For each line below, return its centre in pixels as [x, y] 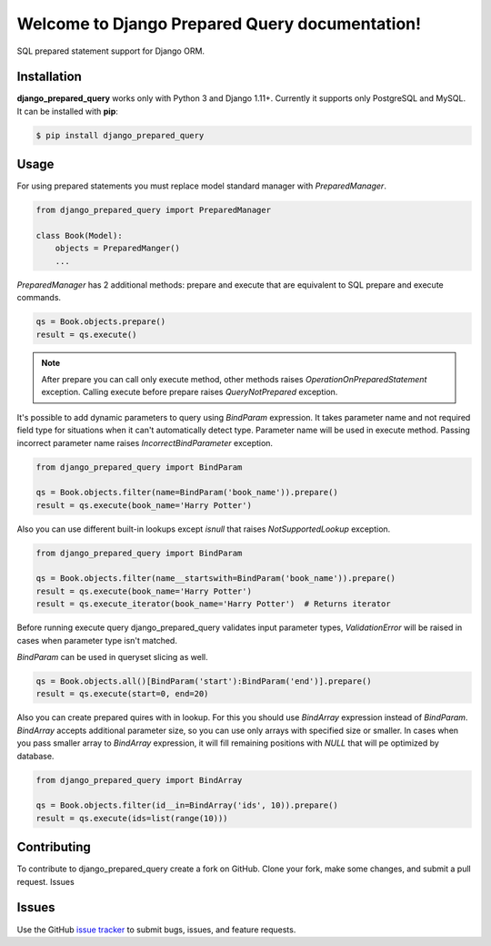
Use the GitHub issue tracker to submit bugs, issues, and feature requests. [156, 930]
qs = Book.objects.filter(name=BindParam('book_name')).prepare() [187, 493]
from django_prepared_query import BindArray [139, 780]
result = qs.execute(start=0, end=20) [122, 694]
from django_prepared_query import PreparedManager [154, 210]
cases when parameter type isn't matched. [97, 640]
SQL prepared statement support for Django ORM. [110, 51]
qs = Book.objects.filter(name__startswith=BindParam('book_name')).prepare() [215, 579]
